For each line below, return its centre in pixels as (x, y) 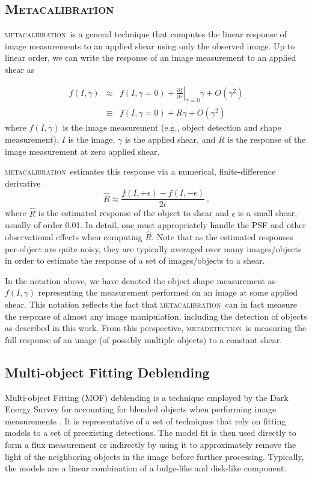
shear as (20, 69)
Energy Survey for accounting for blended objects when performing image (141, 409)
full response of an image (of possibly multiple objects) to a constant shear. (144, 339)
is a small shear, (268, 213)
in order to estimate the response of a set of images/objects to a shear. (135, 260)
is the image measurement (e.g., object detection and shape (172, 127)
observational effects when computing (74, 237)
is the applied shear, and (170, 139)
